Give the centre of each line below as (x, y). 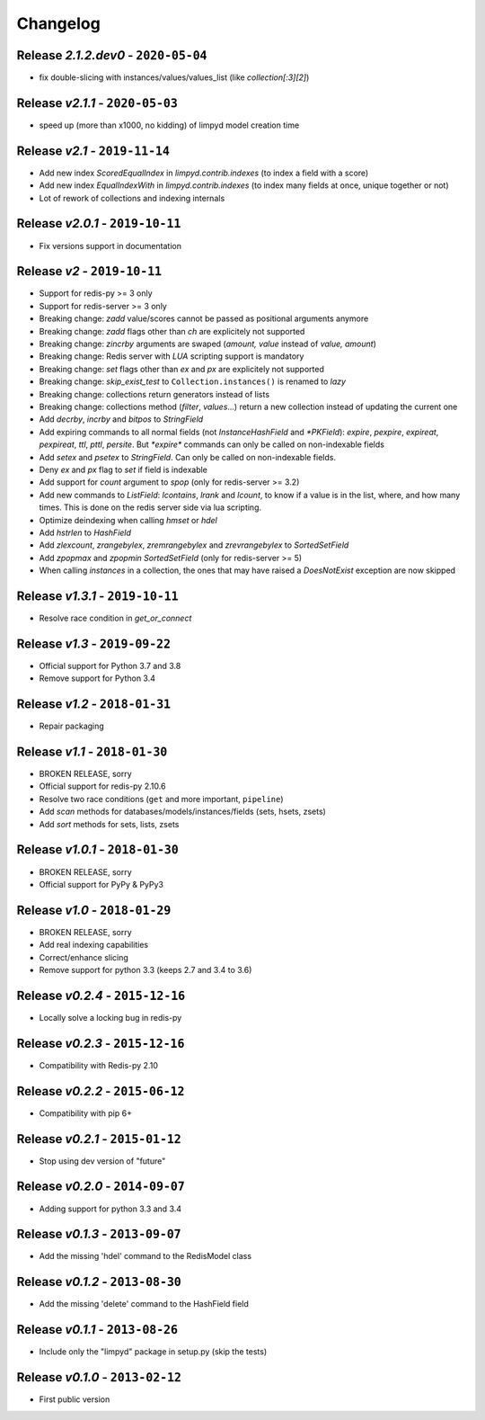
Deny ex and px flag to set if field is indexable (123, 469)
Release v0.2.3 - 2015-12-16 (101, 1043)
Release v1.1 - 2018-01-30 (92, 751)
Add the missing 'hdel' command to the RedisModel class (145, 1256)
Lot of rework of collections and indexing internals (132, 198)
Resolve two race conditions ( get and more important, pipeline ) (161, 799)
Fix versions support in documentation (110, 246)
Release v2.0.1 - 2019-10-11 (99, 223)
